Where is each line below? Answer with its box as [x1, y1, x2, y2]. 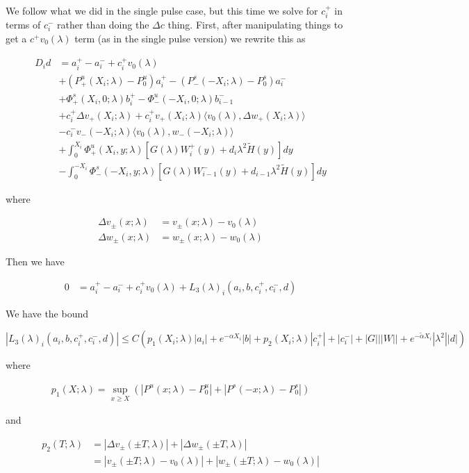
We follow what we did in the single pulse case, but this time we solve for [6, 3, 318, 17]
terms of [6, 17, 41, 32]
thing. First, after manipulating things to [167, 17, 343, 32]
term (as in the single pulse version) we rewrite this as [74, 31, 306, 46]
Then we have [6, 254, 65, 269]
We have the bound [6, 306, 89, 320]
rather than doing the [57, 17, 149, 32]
